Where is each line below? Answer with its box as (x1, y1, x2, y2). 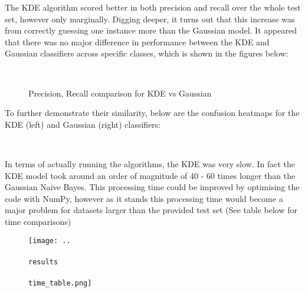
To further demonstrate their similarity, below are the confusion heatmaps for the (5, 107, 300, 119)
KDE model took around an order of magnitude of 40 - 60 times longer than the (5, 169, 296, 181)
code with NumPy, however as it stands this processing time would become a (5, 192, 283, 204)
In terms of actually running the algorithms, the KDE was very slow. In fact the (5, 157, 296, 170)
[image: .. (28, 236, 71, 245)
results (28, 257, 58, 266)
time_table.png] (28, 279, 92, 287)
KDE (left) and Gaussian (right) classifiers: (5, 118, 161, 130)
